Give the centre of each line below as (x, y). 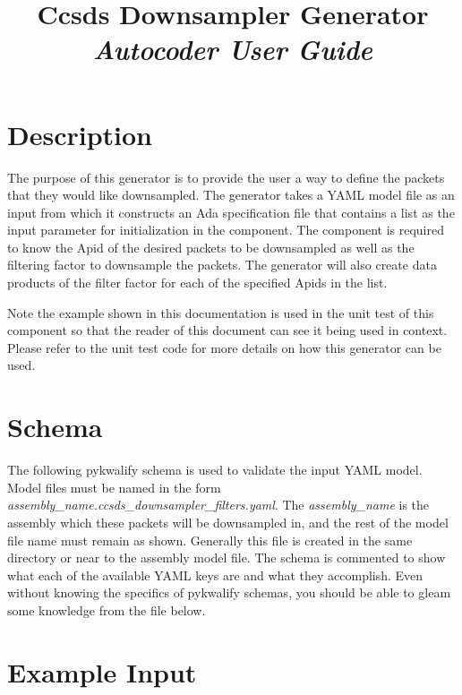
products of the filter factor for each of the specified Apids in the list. (197, 283)
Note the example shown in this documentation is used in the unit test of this (221, 312)
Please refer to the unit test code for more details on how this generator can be (224, 347)
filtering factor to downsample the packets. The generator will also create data (222, 265)
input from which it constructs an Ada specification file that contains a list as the (231, 212)
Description (80, 134)
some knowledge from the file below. (107, 609)
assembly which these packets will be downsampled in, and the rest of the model (228, 522)
